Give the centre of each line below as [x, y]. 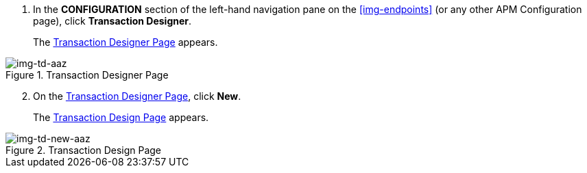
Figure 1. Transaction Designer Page [87, 75]
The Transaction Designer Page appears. [125, 42]
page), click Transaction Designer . [112, 21]
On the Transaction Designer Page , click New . [137, 96]
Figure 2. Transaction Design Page [84, 150]
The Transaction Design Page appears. [121, 117]
